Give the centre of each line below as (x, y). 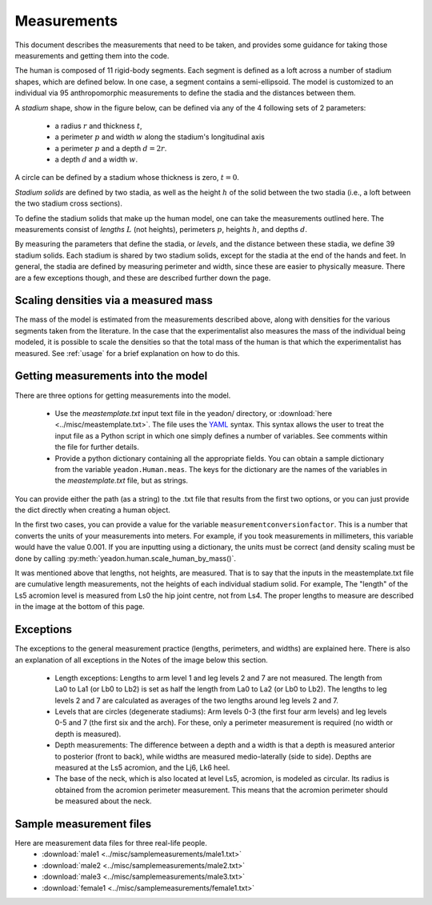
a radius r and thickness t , (99, 126)
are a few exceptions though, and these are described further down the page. (143, 278)
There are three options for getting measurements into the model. (123, 395)
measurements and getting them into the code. (92, 55)
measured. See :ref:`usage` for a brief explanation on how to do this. (127, 353)
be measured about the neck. (103, 801)
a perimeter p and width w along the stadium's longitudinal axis (160, 137)
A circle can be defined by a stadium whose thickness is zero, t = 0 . (127, 178)
